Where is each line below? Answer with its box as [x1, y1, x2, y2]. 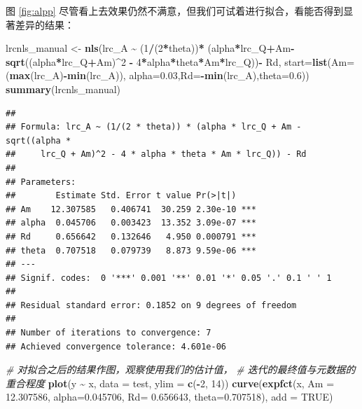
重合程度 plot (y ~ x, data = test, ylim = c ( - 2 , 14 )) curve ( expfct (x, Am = [6, 375, 335, 390]
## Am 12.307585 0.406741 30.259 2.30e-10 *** [6, 204, 256, 214]
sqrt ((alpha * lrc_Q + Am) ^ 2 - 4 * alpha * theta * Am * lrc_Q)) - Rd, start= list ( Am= [6, 54, 355, 69]
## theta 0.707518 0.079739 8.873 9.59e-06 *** [6, 245, 256, 256]
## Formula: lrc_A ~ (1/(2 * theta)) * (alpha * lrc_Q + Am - [6, 122, 302, 132]
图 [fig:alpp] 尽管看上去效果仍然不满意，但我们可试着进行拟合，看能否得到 [6, 4, 344, 18]
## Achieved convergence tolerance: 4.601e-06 [6, 341, 226, 352]
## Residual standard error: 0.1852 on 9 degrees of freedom [6, 300, 297, 310]
